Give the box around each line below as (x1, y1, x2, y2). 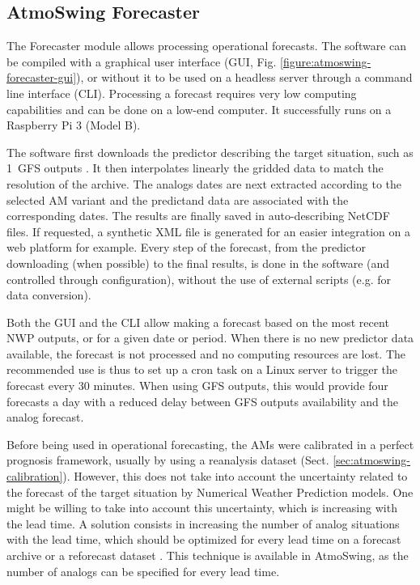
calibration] (6, 468, 63, 485)
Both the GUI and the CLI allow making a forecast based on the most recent (6, 313, 389, 330)
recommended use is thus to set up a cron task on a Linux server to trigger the (6, 361, 398, 378)
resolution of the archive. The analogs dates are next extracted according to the (6, 175, 402, 192)
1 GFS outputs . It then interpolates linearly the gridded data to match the (6, 159, 384, 176)
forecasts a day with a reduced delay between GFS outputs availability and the (6, 392, 398, 409)
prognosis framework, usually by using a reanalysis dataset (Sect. (6, 451, 329, 468)
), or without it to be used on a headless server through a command (76, 69, 413, 86)
